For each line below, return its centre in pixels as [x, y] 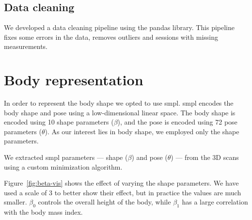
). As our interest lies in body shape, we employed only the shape [142, 131]
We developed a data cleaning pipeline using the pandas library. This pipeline [119, 27]
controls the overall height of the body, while [104, 202]
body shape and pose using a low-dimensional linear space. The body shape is [120, 112]
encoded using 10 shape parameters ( [59, 122]
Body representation [74, 80]
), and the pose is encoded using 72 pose [177, 122]
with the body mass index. [43, 212]
